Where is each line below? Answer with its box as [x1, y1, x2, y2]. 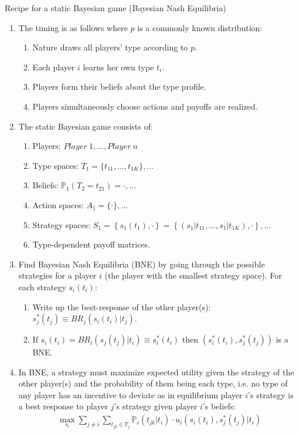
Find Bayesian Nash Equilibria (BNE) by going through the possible [18, 257, 265, 270]
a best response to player [18, 400, 108, 412]
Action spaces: [32, 198, 84, 211]
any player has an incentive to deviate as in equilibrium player [18, 388, 243, 401]
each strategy [18, 280, 66, 293]
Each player [32, 60, 75, 73]
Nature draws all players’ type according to [32, 41, 188, 53]
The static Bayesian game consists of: [18, 120, 153, 132]
